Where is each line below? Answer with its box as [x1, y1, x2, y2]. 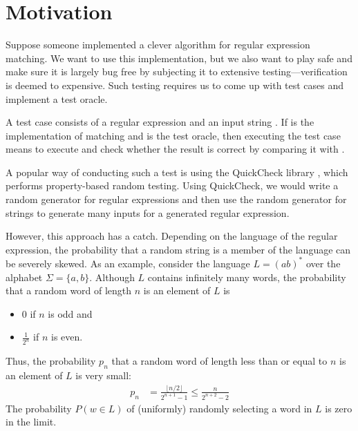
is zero [325, 401, 352, 415]
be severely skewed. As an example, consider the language [6, 256, 250, 270]
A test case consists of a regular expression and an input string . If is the [6, 115, 314, 129]
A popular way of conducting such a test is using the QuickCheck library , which [6, 164, 348, 179]
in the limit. [6, 414, 57, 429]
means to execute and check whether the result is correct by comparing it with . [6, 142, 345, 156]
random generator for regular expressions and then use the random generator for [6, 192, 347, 207]
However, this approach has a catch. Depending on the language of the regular [6, 229, 338, 243]
